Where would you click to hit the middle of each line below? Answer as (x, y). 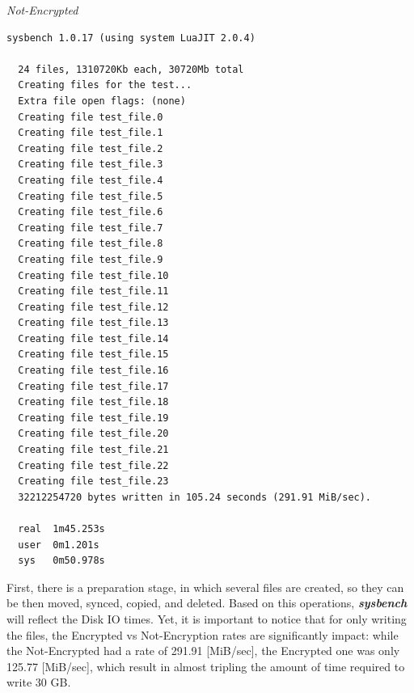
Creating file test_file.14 (93, 338)
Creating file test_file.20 (93, 434)
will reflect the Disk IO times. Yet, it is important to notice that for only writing (207, 618)
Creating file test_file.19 (93, 418)
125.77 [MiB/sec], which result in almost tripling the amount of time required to (206, 666)
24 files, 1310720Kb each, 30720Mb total (131, 69)
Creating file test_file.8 (91, 244)
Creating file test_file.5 (91, 196)
